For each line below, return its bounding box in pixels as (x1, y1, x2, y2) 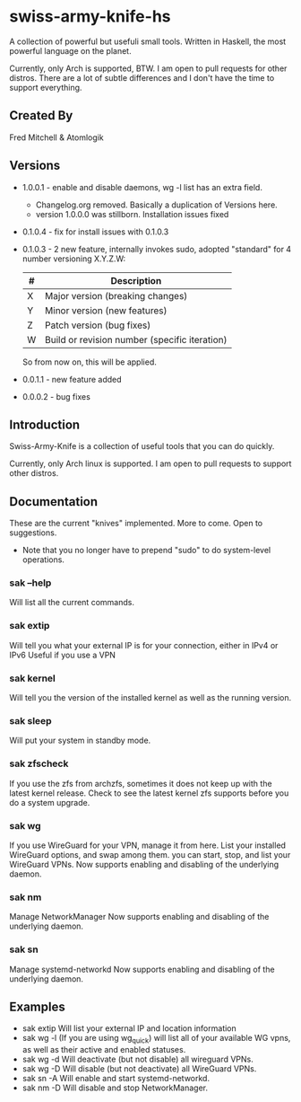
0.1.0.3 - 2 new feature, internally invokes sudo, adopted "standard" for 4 (21, 243, 292, 254)
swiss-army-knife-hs (9, 6, 172, 27)
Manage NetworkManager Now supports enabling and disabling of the (9, 912, 270, 922)
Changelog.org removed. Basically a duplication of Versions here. (35, 199, 278, 210)
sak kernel (9, 672, 56, 684)
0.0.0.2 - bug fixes (21, 391, 91, 401)
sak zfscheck (9, 757, 69, 770)
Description (110, 274, 162, 287)
